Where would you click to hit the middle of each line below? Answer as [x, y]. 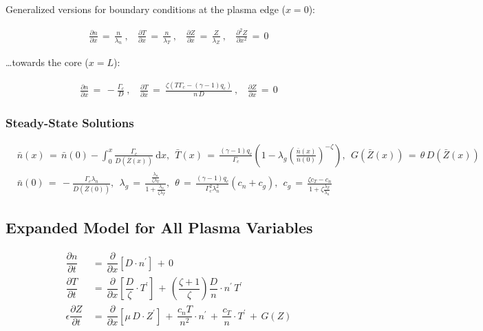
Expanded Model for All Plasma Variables [159, 227]
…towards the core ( [47, 62]
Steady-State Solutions [70, 122]
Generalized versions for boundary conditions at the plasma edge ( [146, 9]
